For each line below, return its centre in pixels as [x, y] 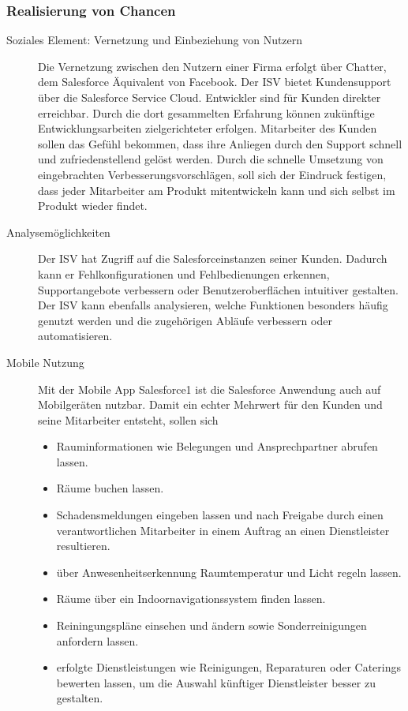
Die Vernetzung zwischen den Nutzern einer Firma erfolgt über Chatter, [212, 66]
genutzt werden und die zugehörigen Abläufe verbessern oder [185, 320]
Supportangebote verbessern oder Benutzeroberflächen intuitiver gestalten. [218, 289]
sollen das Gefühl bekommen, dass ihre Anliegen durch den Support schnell [220, 143]
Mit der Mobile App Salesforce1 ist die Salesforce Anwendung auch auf [210, 389]
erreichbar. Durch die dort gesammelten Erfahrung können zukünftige [206, 112]
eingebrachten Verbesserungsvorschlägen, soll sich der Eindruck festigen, [212, 174]
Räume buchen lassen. [110, 488]
